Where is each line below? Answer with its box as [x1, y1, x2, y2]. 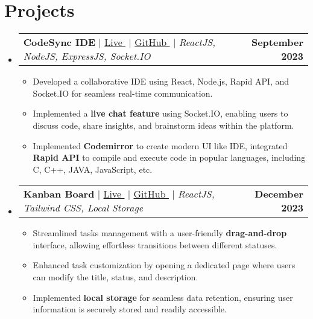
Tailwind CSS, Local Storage [23, 201, 144, 215]
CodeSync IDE [23, 35, 96, 50]
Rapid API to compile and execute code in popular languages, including [33, 151, 306, 164]
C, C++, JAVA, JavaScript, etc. [33, 163, 153, 175]
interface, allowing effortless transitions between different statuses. [33, 238, 277, 251]
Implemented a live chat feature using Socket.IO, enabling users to [33, 107, 288, 120]
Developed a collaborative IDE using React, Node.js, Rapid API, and [33, 75, 289, 88]
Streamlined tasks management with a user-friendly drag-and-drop [33, 227, 287, 239]
